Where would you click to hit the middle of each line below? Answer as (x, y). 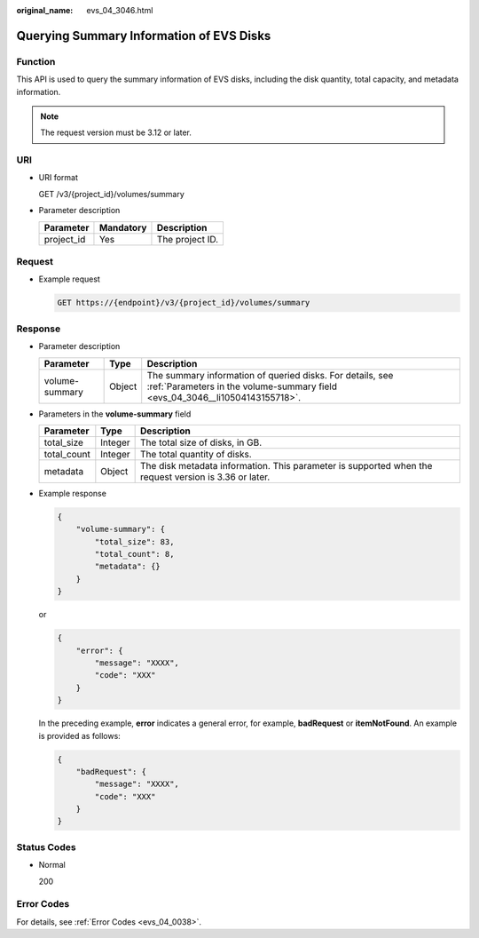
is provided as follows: (80, 735)
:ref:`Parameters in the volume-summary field (242, 386)
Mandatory (123, 227)
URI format (59, 178)
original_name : (45, 10)
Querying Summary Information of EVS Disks (144, 36)
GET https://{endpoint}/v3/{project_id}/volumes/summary (184, 303)
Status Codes (46, 847)
